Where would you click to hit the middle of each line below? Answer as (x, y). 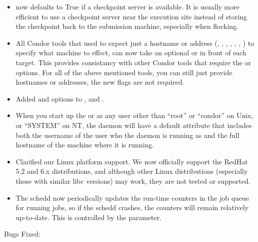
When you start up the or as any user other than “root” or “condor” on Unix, (134, 115)
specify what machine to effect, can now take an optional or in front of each (131, 53)
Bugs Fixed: (22, 234)
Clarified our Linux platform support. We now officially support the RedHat (132, 161)
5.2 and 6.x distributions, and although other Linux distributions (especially (132, 171)
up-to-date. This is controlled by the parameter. (88, 217)
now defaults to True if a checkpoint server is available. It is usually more (128, 6)
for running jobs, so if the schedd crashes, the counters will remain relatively (132, 207)
